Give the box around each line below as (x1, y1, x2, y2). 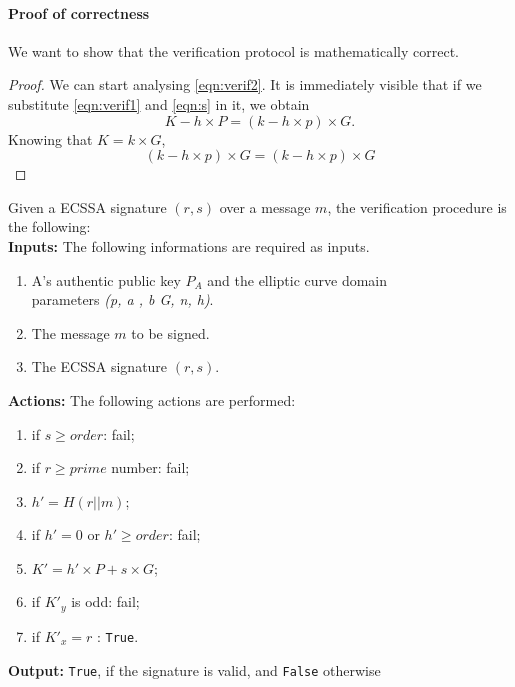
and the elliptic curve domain (207, 269, 388, 290)
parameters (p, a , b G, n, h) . (31, 289, 214, 310)
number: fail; (111, 457, 190, 478)
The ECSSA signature (31, 356, 168, 377)
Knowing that (8, 128, 93, 149)
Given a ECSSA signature (8, 196, 167, 217)
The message (31, 322, 110, 343)
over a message (219, 196, 311, 217)
